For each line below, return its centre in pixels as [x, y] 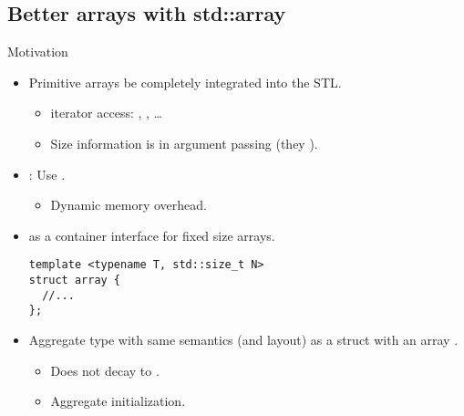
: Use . [47, 174]
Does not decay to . [105, 370]
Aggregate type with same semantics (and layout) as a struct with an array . [243, 339]
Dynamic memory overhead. [129, 205]
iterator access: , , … [106, 113]
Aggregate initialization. [118, 401]
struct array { [75, 281]
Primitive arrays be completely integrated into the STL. [185, 82]
